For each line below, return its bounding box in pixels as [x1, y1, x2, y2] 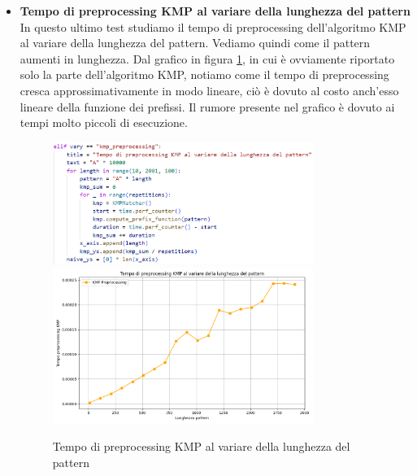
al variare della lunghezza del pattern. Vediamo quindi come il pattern [20, 34, 371, 51]
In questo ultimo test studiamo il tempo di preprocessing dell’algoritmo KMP [20, 18, 406, 35]
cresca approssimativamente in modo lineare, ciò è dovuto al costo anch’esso [20, 81, 399, 98]
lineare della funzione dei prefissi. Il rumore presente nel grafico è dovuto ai [20, 98, 395, 115]
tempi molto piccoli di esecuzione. [20, 114, 188, 131]
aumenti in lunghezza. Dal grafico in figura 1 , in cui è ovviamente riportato [20, 50, 395, 67]
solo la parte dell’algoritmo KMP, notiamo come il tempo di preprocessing [20, 66, 389, 83]
